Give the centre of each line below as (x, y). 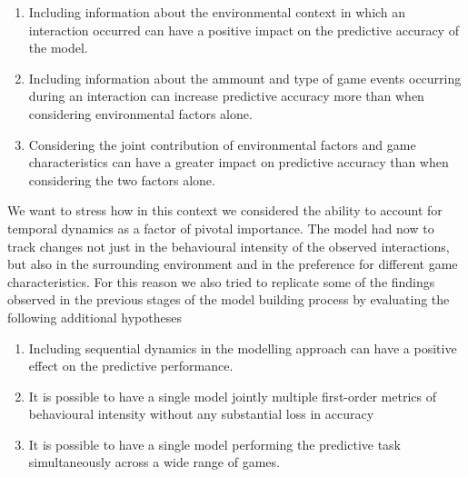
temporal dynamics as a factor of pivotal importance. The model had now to (221, 228)
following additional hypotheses (95, 317)
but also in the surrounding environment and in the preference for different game (233, 264)
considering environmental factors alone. (140, 113)
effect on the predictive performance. (131, 366)
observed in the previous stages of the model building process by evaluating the (229, 299)
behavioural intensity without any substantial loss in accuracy (201, 414)
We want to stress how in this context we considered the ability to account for (225, 210)
